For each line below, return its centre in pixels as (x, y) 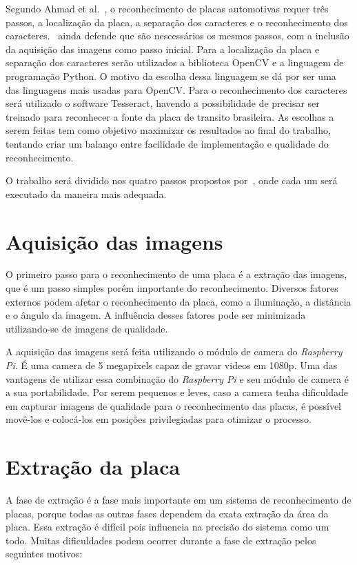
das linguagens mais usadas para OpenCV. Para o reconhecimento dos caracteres (176, 89)
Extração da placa (93, 467)
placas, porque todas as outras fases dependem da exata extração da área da (167, 513)
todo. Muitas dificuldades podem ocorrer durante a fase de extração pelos (161, 540)
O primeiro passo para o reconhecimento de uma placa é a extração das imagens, (176, 274)
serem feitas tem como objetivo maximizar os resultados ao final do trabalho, (168, 130)
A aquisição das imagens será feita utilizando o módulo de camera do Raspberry (174, 351)
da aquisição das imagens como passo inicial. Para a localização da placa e (163, 49)
